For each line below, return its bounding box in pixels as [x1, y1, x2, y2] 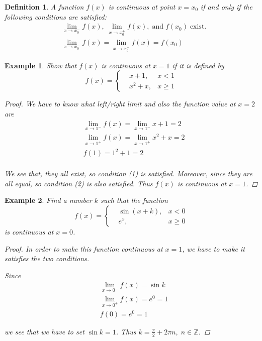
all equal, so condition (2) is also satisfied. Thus [5, 178, 153, 188]
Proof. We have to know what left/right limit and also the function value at [5, 98, 236, 109]
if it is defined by [172, 60, 224, 70]
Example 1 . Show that [5, 60, 77, 70]
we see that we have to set [5, 326, 84, 336]
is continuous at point [108, 2, 176, 12]
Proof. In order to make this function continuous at [5, 243, 163, 254]
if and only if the [200, 2, 252, 12]
